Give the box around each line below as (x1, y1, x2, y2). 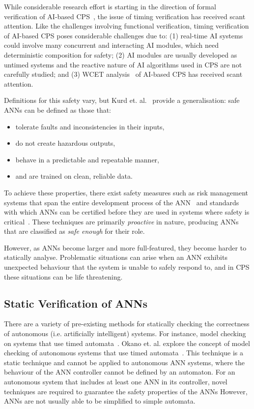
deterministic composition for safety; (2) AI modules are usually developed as (4, 49, 237, 60)
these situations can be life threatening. (4, 271, 123, 282)
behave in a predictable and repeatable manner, (15, 154, 159, 164)
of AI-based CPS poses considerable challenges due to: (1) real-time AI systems (4, 30, 243, 40)
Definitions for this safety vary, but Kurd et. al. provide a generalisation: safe (4, 95, 240, 105)
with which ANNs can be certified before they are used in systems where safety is (4, 207, 250, 217)
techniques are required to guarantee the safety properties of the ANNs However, (4, 386, 248, 396)
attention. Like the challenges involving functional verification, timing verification (4, 21, 249, 31)
